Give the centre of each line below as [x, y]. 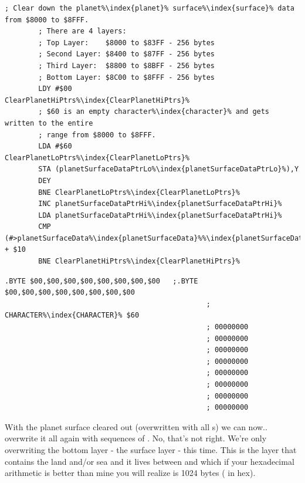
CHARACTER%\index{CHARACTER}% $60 [72, 315]
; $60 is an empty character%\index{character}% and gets [154, 112]
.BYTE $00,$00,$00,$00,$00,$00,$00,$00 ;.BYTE [101, 281]
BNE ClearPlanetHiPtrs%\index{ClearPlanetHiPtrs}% [139, 261]
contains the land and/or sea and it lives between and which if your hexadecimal [150, 461]
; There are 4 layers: [82, 31]
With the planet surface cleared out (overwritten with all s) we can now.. [136, 426]
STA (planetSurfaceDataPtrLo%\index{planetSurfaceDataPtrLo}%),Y [169, 169]
